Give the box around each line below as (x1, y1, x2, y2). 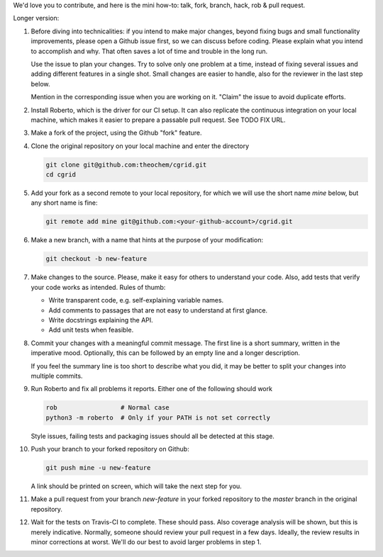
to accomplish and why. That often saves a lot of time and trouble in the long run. (30, 47, 268, 55)
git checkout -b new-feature (45, 255, 148, 263)
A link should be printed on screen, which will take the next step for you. (30, 482, 243, 490)
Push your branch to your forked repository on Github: (30, 445, 189, 454)
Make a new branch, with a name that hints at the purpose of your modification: (30, 236, 264, 244)
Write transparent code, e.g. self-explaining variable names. (48, 296, 224, 305)
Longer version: (13, 14, 60, 23)
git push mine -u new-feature (45, 464, 151, 472)
